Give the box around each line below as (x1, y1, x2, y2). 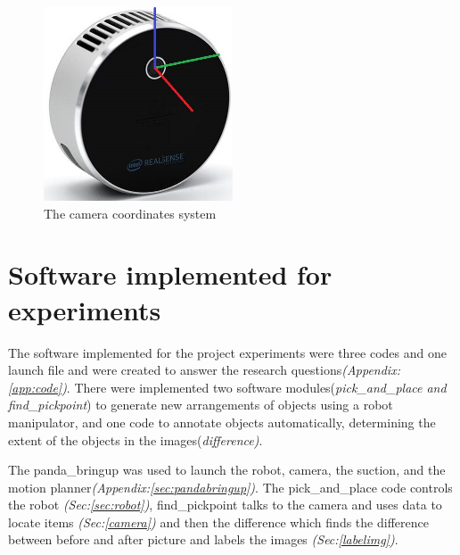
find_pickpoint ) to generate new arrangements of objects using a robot (8, 395, 393, 414)
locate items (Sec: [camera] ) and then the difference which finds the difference (8, 512, 429, 531)
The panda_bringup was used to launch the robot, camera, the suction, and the (8, 460, 446, 479)
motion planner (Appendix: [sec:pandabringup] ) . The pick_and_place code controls (8, 477, 453, 496)
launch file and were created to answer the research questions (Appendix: (8, 360, 400, 379)
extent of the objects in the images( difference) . (8, 430, 263, 449)
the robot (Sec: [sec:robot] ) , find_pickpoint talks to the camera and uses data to (8, 495, 442, 514)
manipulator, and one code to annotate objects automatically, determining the (8, 412, 436, 431)
